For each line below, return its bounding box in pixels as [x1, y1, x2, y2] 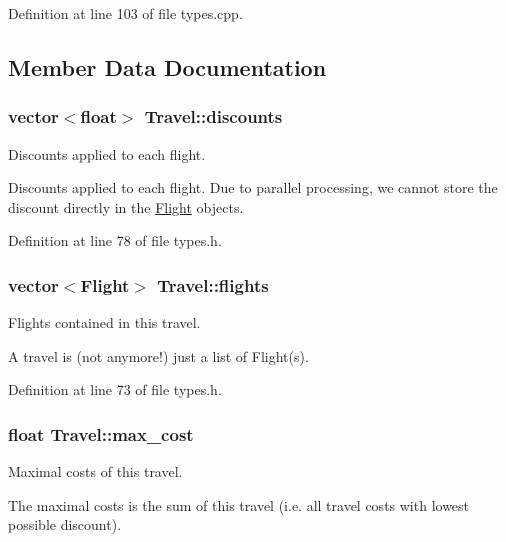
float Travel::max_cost [8, 421, 194, 446]
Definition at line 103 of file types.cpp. [8, 3, 243, 23]
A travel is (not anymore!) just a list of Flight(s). [8, 345, 309, 366]
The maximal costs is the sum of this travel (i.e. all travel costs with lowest [8, 494, 470, 515]
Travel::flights [157, 272, 269, 297]
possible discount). [8, 514, 122, 535]
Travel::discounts [144, 104, 283, 129]
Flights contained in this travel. [8, 312, 201, 333]
